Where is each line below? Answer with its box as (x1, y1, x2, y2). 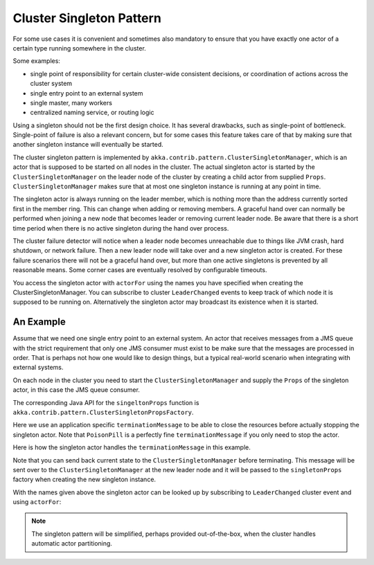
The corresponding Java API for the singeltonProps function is (12, 398, 199, 406)
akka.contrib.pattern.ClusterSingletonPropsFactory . (12, 408, 194, 416)
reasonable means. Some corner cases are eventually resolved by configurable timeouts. (12, 266, 267, 274)
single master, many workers (30, 98, 112, 107)
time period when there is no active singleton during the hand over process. (12, 224, 229, 232)
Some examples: (12, 57, 60, 65)
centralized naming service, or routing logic (30, 108, 154, 117)
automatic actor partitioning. (31, 539, 112, 548)
